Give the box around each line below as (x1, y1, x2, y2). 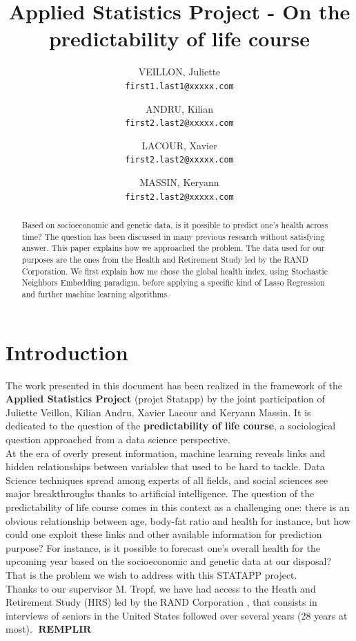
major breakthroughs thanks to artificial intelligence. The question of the (6, 486, 315, 501)
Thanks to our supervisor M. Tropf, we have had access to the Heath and (6, 581, 316, 595)
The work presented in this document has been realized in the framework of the (6, 378, 343, 392)
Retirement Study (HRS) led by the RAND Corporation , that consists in (6, 595, 317, 609)
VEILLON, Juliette (138, 64, 221, 79)
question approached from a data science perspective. (6, 432, 230, 447)
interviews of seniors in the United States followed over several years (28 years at (6, 608, 348, 622)
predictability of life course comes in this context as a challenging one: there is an (6, 499, 350, 514)
